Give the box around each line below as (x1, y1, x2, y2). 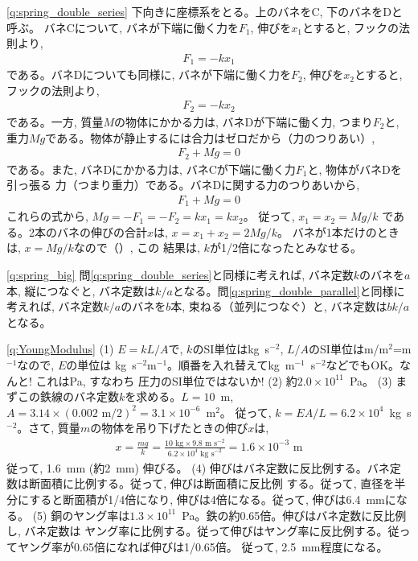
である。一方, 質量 (6, 113, 104, 130)
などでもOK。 (326, 357, 400, 373)
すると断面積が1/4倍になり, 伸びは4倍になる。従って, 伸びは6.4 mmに (29, 490, 396, 507)
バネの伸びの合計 (56, 223, 147, 240)
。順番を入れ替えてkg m (167, 357, 295, 373)
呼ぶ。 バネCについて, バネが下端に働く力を (6, 19, 239, 35)
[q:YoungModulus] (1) (6, 340, 114, 357)
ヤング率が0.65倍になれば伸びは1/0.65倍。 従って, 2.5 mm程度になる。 (17, 538, 388, 555)
